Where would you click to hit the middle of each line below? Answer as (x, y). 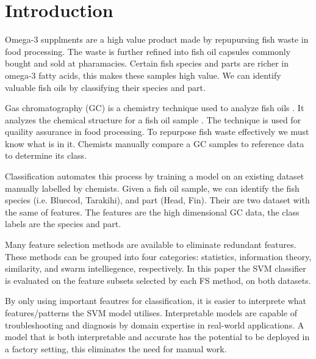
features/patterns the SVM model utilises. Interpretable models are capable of (151, 313)
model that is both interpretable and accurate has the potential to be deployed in (157, 337)
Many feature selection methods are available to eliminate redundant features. (151, 245)
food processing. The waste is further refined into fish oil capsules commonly (148, 51)
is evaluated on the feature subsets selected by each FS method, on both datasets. (158, 280)
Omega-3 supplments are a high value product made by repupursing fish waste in (157, 39)
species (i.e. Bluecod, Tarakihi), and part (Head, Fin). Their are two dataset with (157, 200)
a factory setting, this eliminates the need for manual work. (116, 348)
